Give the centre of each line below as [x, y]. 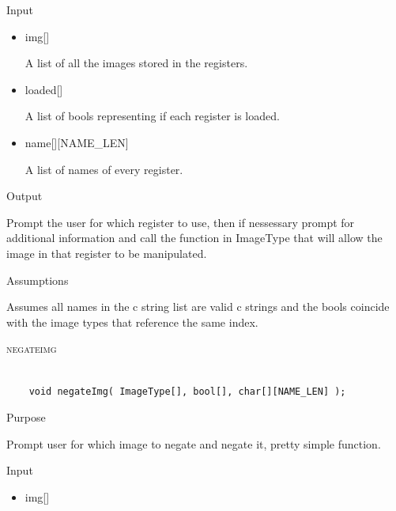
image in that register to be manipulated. [107, 253]
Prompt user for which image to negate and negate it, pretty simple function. [194, 443]
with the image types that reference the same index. [132, 322]
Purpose [26, 417]
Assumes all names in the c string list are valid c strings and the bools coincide [198, 307]
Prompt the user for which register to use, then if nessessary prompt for [181, 222]
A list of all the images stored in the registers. [136, 63]
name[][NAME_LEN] [77, 142]
